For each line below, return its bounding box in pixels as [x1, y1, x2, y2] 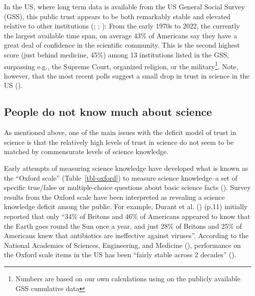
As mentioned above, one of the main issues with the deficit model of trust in [4, 127, 236, 137]
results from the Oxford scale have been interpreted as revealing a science [4, 191, 225, 202]
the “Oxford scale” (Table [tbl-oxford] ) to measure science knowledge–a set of [4, 172, 238, 183]
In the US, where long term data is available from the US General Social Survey [4, 1, 245, 11]
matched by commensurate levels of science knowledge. [4, 146, 169, 157]
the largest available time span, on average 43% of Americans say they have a [4, 30, 237, 40]
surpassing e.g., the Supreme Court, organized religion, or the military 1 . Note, [4, 59, 238, 71]
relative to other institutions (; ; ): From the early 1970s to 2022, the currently [4, 21, 240, 31]
